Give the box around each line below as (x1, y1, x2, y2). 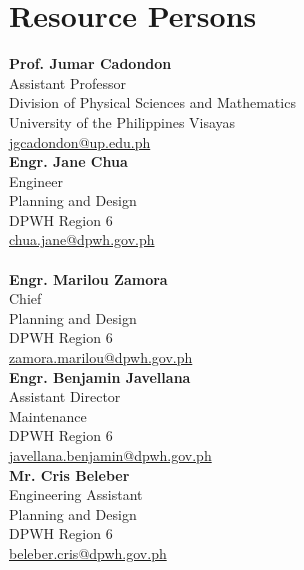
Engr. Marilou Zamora (9, 268, 168, 289)
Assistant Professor (9, 72, 126, 93)
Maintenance (9, 405, 87, 426)
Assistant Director (9, 386, 121, 407)
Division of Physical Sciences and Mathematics (9, 92, 296, 113)
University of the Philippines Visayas (9, 111, 236, 132)
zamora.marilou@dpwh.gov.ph (9, 347, 193, 368)
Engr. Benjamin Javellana (9, 366, 191, 387)
